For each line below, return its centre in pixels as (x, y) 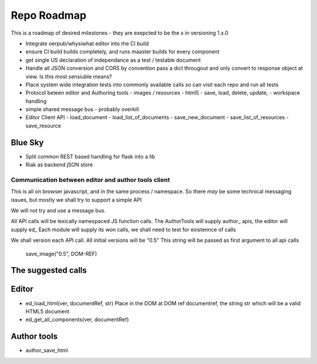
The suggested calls (49, 270)
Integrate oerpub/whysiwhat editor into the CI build (87, 43)
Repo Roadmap (49, 15)
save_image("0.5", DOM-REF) (61, 254)
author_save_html (47, 350)
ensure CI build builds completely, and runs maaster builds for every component (122, 52)
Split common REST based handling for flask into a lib (90, 156)
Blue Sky (27, 142)
